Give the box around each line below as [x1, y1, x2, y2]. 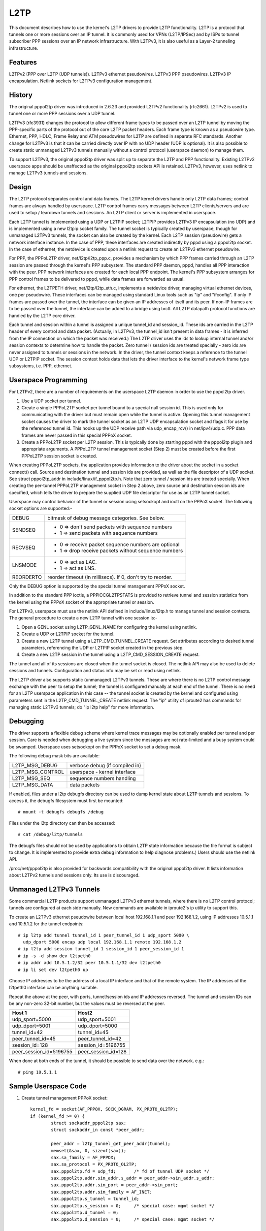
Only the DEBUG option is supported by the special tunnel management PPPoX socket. [9, 583, 185, 589]
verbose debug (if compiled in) [69, 762, 141, 769]
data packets [69, 781, 100, 788]
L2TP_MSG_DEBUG [12, 762, 58, 769]
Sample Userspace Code [9, 1082, 87, 1090]
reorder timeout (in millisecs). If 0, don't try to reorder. [47, 574, 172, 581]
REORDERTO [12, 574, 42, 581]
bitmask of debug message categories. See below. [47, 515, 165, 521]
